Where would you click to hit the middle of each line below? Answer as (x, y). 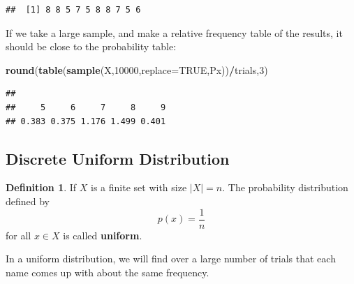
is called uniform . (103, 235)
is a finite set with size (139, 187)
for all (19, 235)
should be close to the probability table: (91, 46)
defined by (28, 201)
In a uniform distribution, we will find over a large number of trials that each (171, 259)
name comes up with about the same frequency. (108, 272)
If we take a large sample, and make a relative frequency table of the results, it (174, 32)
